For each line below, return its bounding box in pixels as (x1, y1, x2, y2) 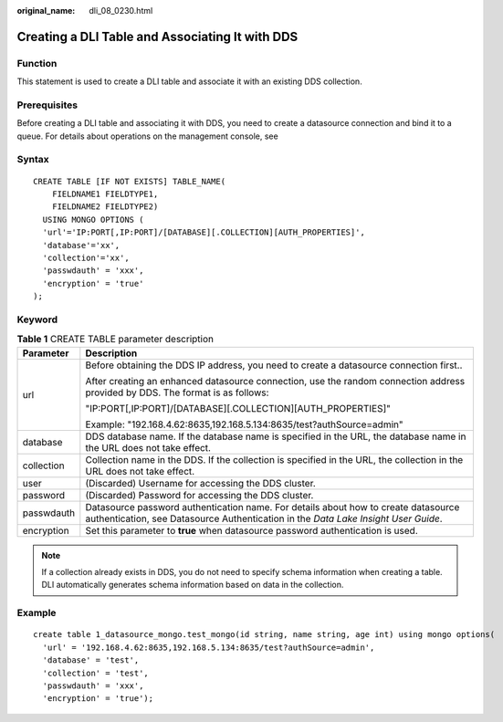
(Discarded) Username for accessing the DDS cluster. (85, 476, 317, 489)
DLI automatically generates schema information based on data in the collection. (41, 580, 344, 591)
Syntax (16, 153, 49, 166)
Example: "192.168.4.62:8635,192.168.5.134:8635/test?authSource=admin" (85, 418, 403, 431)
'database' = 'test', (42, 655, 140, 665)
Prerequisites (16, 99, 78, 111)
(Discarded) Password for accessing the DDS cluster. (85, 488, 314, 501)
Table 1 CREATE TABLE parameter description (16, 333, 215, 346)
